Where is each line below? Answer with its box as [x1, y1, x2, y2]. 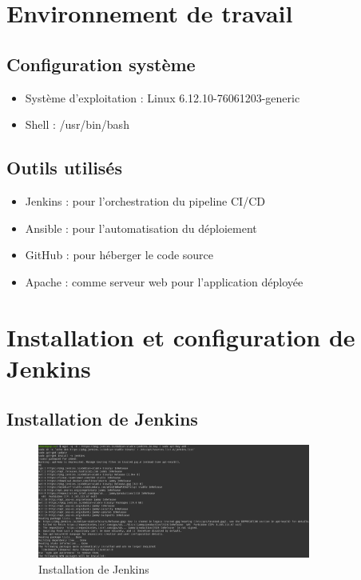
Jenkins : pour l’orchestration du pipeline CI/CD [25, 192, 265, 209]
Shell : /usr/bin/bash [25, 116, 129, 133]
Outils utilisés [6, 155, 122, 180]
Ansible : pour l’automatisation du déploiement [25, 219, 257, 236]
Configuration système [6, 51, 196, 76]
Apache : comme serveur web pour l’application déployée [25, 273, 303, 290]
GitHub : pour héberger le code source [25, 246, 214, 263]
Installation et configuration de [6, 320, 355, 353]
